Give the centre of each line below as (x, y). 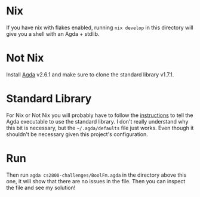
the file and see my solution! (41, 187)
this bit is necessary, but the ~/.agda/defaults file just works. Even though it (100, 128)
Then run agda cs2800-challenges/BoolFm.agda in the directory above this (96, 175)
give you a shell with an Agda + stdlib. (53, 33)
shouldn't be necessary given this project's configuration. (77, 134)
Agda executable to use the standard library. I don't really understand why (97, 121)
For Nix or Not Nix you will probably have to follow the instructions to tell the (100, 115)
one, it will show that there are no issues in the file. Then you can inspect (96, 181)
